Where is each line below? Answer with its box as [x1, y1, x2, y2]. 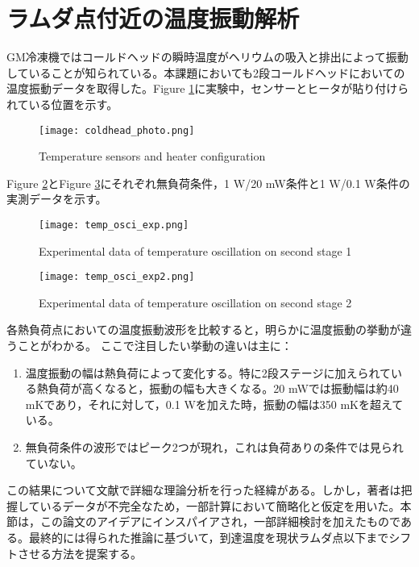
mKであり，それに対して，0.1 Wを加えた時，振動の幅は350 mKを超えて [25, 395, 404, 412]
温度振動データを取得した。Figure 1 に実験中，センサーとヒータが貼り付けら [6, 80, 409, 97]
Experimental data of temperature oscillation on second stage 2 [39, 294, 352, 311]
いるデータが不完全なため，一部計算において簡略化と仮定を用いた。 [39, 497, 400, 514]
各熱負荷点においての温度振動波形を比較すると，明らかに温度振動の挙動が [6, 321, 401, 338]
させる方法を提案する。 [17, 544, 142, 561]
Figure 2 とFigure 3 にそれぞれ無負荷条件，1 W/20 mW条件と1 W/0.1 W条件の [6, 174, 410, 191]
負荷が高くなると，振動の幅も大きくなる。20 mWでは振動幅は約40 [48, 380, 399, 397]
